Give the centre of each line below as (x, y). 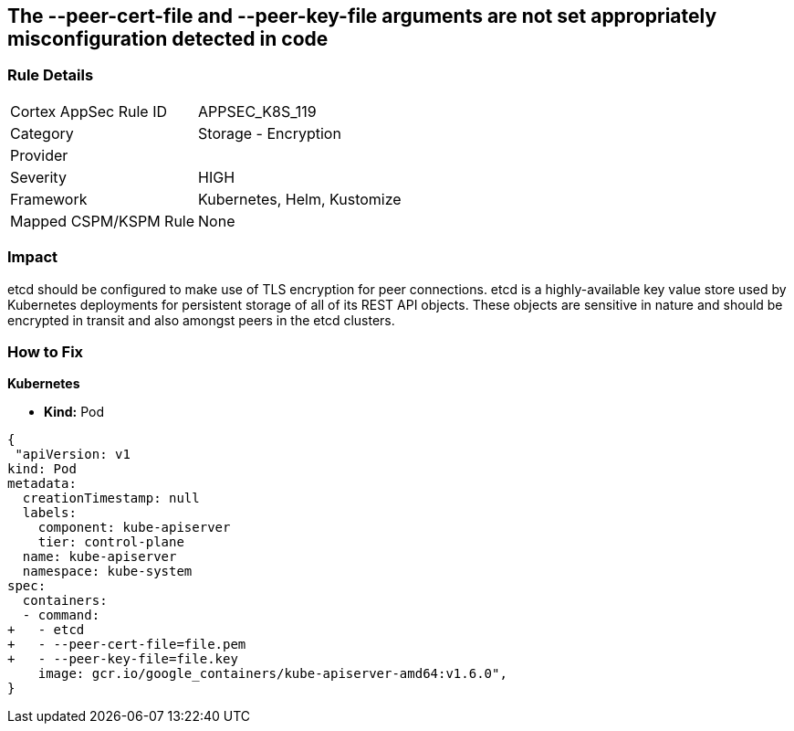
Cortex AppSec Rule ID (89, 111)
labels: (49, 513)
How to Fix (46, 351)
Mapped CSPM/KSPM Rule (103, 221)
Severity (38, 177)
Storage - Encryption (270, 133)
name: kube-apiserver (99, 557)
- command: (61, 615)
